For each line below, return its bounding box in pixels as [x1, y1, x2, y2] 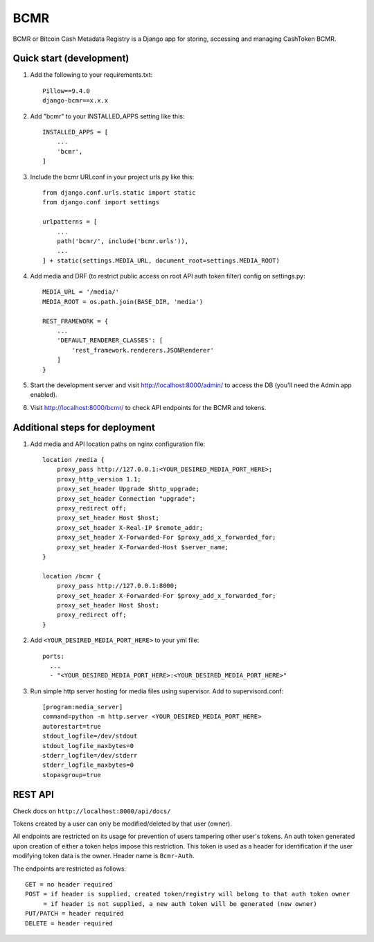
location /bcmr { [42, 572, 101, 580]
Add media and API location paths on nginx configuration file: [30, 440, 206, 448]
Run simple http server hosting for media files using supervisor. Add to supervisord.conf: [30, 686, 284, 695]
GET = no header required [25, 880, 114, 889]
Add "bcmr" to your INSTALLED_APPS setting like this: [30, 112, 185, 121]
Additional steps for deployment [12, 421, 155, 433]
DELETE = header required [25, 919, 114, 927]
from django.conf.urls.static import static [42, 188, 197, 197]
